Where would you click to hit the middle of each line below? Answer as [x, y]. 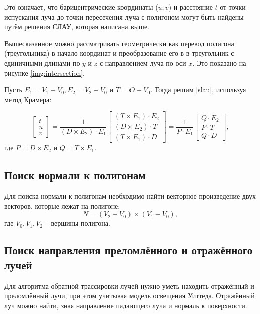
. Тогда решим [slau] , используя [198, 90]
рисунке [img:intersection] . [44, 72]
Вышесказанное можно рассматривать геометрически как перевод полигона [119, 43]
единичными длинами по [42, 62]
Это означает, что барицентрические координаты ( [81, 7]
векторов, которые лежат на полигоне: [62, 205]
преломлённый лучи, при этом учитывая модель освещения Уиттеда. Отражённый [129, 296]
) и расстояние [190, 7]
